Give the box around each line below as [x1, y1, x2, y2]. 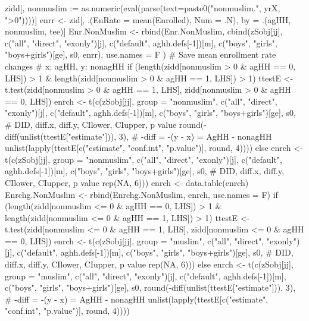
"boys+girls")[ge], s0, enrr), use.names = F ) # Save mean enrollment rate [5, 48, 276, 61]
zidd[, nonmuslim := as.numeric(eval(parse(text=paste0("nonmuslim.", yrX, [5, 2, 280, 14]
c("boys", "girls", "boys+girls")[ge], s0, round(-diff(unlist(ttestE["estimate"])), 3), [5, 281, 296, 294]
